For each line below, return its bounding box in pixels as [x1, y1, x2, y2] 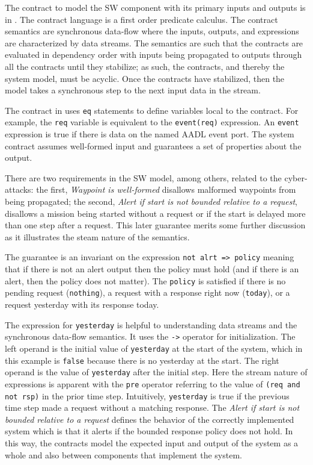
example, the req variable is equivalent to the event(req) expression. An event [5, 116, 299, 128]
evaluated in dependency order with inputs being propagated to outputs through [5, 48, 302, 61]
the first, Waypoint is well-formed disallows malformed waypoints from [36, 183, 296, 196]
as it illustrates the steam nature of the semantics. [5, 230, 190, 243]
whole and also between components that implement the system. [5, 448, 242, 461]
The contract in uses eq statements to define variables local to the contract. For [5, 104, 299, 116]
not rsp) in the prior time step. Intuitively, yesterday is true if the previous [5, 389, 290, 402]
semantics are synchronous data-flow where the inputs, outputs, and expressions [5, 25, 299, 37]
